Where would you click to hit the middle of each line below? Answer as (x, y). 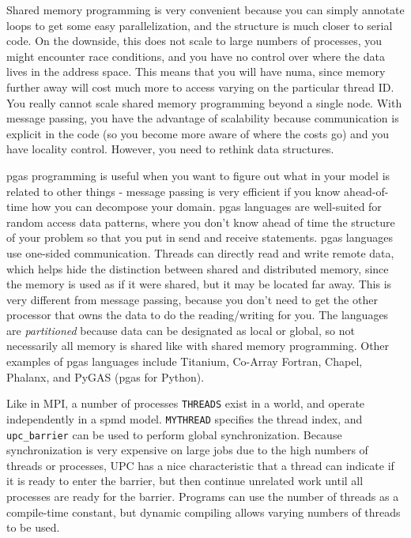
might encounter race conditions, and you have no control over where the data (196, 56)
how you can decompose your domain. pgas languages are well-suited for (206, 207)
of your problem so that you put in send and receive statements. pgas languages (200, 237)
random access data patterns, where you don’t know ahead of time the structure (201, 222)
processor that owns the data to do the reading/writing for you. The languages (198, 315)
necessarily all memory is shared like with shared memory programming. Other (198, 346)
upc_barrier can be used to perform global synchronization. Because (174, 434)
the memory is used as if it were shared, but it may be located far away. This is (199, 284)
